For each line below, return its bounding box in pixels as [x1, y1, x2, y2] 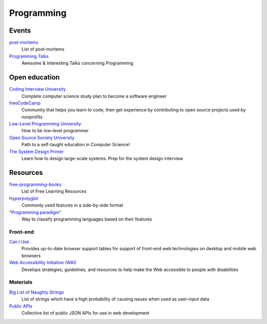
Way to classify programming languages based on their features [21, 216, 152, 222]
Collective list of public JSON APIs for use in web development [21, 310, 149, 316]
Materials [9, 279, 33, 286]
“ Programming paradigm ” [9, 209, 61, 215]
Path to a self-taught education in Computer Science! [21, 142, 131, 148]
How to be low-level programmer [21, 128, 89, 134]
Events [9, 26, 31, 35]
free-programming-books [9, 181, 62, 187]
